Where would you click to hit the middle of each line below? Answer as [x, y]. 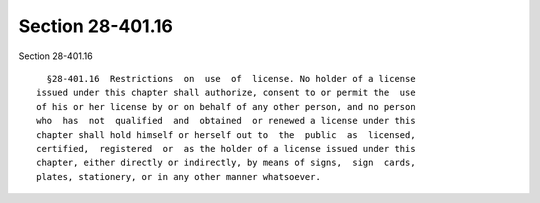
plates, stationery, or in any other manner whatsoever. [179, 176]
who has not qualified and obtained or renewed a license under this [226, 121]
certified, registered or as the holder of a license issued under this [226, 148]
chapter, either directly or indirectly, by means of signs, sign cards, [226, 163]
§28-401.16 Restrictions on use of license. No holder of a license [231, 78]
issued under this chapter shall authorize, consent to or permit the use [226, 93]
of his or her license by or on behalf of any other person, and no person [226, 106]
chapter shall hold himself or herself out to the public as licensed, [226, 134]
